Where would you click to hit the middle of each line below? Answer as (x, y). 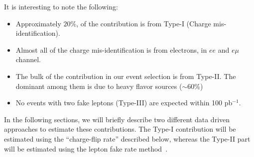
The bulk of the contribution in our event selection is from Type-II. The (126, 76)
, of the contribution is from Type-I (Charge (144, 23)
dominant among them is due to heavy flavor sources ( (99, 86)
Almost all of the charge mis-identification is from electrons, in (111, 49)
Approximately (38, 23)
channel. (28, 59)
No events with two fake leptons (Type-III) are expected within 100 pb (124, 103)
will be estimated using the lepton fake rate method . (86, 148)
